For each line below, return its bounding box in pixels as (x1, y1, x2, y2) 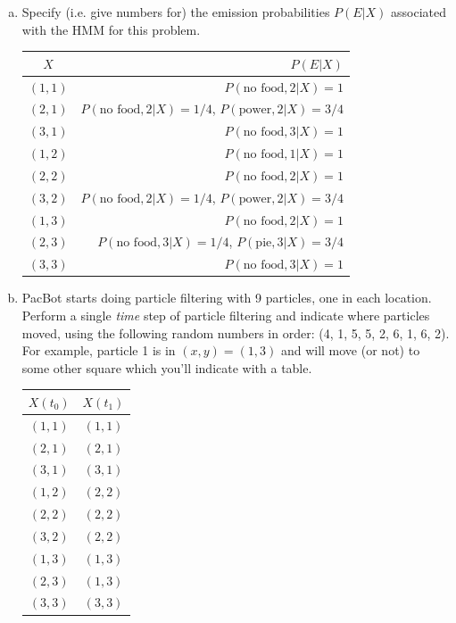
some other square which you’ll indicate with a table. (21, 358, 312, 377)
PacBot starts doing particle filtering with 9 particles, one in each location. (21, 288, 432, 307)
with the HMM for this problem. (21, 20, 201, 38)
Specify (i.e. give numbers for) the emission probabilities (21, 3, 330, 21)
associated (391, 3, 447, 21)
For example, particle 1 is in (21, 341, 176, 360)
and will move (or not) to (280, 341, 420, 360)
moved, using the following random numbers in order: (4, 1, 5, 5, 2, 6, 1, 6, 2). (21, 323, 450, 342)
